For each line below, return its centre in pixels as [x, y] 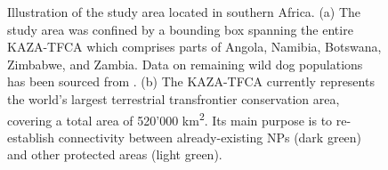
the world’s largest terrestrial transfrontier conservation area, [174, 98]
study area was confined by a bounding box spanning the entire [180, 29]
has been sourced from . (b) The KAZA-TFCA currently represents [191, 81]
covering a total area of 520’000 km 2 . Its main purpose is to [170, 118]
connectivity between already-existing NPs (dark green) [210, 137]
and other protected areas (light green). [115, 154]
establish [31, 137]
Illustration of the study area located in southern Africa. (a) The [184, 12]
